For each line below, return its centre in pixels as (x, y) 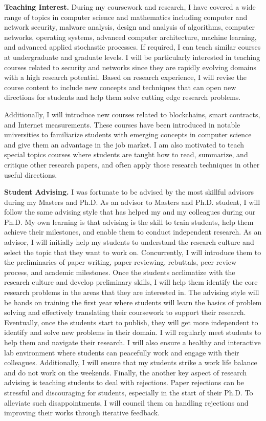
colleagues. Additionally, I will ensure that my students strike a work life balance (131, 362)
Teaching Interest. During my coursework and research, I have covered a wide (130, 7)
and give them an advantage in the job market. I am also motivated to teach (124, 144)
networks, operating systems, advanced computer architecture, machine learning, (130, 37)
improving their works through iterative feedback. (82, 413)
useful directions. (31, 174)
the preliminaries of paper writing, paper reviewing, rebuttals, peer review (120, 262)
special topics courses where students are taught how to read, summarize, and (126, 154)
